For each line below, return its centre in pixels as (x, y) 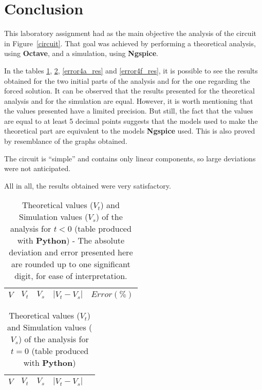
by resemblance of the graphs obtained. (66, 141)
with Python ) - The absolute (71, 240)
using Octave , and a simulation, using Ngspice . (81, 53)
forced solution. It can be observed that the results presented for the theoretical (129, 91)
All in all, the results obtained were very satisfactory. (88, 185)
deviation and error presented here (71, 252)
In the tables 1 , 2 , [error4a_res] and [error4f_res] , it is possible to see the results (131, 70)
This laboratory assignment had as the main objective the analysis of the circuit (130, 33)
